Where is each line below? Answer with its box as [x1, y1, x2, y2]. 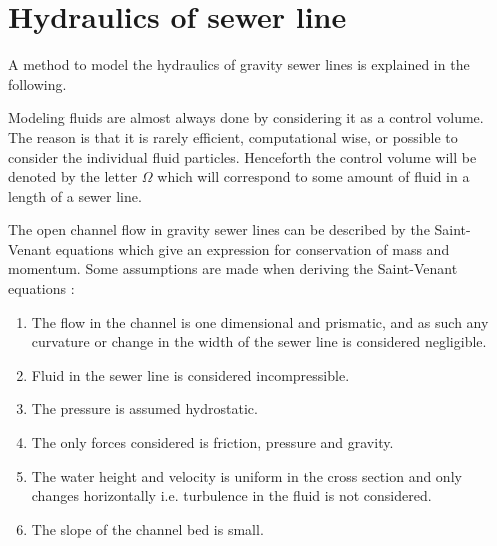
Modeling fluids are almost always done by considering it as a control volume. [8, 107, 484, 128]
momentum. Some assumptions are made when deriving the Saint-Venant [8, 258, 458, 279]
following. [8, 73, 67, 94]
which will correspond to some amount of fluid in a [157, 166, 470, 187]
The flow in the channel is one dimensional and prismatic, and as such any [31, 311, 489, 332]
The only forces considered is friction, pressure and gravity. [31, 432, 394, 453]
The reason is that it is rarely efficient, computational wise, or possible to [8, 126, 458, 147]
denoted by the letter [8, 166, 138, 187]
